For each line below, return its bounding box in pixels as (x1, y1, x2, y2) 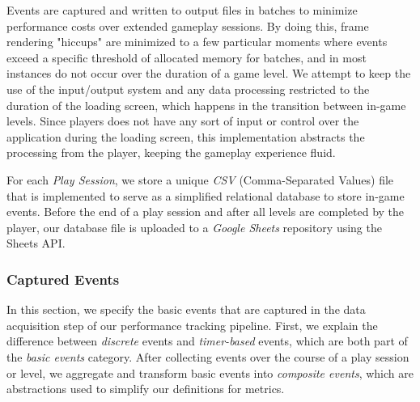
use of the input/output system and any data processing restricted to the (6, 80, 370, 97)
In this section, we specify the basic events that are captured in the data (6, 301, 366, 318)
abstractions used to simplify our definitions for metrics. (6, 380, 285, 397)
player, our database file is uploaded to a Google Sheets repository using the (6, 218, 382, 235)
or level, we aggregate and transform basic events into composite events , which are (6, 364, 414, 381)
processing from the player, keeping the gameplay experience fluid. (6, 144, 336, 161)
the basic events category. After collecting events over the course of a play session (6, 348, 409, 365)
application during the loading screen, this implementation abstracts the (6, 128, 365, 145)
